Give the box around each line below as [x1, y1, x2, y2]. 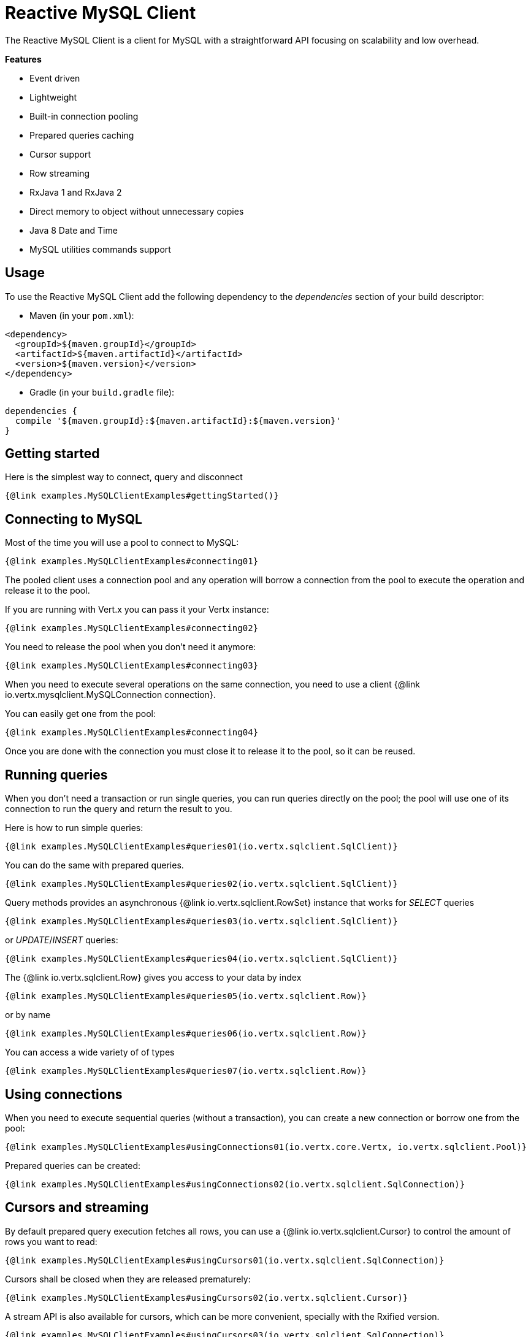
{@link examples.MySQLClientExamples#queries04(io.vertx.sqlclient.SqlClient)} [5, 954, 398, 964]
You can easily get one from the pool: [5, 708, 156, 719]
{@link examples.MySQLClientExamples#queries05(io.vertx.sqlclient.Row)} [5, 991, 367, 1002]
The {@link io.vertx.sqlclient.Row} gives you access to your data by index [5, 972, 302, 983]
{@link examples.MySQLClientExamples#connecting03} [5, 661, 259, 671]
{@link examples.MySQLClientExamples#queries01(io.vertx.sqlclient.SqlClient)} [5, 841, 398, 852]
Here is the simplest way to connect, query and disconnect [5, 472, 243, 483]
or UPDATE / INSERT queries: [5, 935, 118, 946]
